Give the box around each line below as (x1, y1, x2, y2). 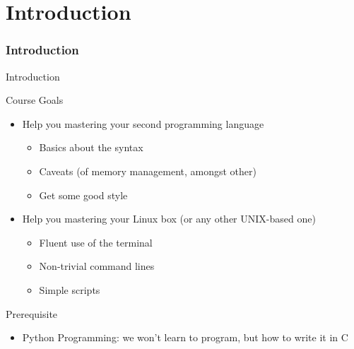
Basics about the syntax (39, 140, 143, 155)
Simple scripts (39, 282, 100, 297)
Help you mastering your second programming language (22, 116, 264, 131)
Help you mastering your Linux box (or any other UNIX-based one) (22, 211, 316, 226)
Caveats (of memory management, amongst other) (39, 163, 257, 178)
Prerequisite (6, 306, 58, 321)
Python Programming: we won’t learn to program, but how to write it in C (22, 330, 348, 345)
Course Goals (6, 93, 64, 107)
